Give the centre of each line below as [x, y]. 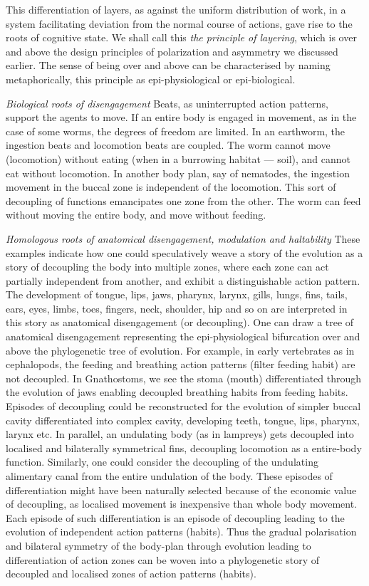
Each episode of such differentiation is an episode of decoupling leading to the [175, 517]
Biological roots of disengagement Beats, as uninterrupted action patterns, [167, 103]
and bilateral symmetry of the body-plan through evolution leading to [158, 545]
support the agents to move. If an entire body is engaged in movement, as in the [181, 117]
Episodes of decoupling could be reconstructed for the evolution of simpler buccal [183, 406]
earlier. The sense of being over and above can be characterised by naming [168, 65]
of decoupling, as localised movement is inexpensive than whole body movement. [182, 504]
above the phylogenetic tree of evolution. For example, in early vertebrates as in [180, 350]
